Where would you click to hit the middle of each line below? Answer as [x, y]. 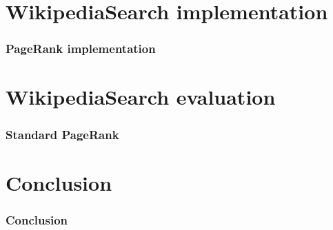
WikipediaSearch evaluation [141, 97]
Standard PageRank [62, 134]
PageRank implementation [81, 49]
